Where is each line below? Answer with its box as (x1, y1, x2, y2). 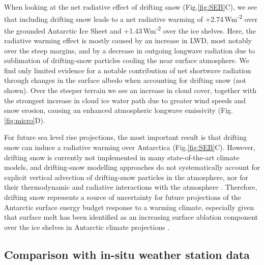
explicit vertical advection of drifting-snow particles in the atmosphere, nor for (4, 171, 248, 182)
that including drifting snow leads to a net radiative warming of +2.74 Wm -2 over (4, 12, 258, 24)
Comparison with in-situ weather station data (4, 246, 250, 262)
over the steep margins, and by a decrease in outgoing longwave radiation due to (4, 45, 255, 55)
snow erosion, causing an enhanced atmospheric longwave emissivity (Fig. (4, 105, 233, 115)
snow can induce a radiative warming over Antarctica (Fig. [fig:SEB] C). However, (4, 142, 255, 153)
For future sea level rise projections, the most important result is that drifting (4, 132, 247, 142)
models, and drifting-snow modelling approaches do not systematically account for (4, 162, 260, 172)
